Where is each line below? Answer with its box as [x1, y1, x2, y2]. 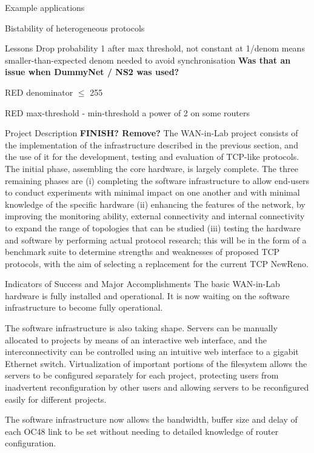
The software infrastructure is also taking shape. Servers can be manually [5, 322, 278, 334]
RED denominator [5, 85, 73, 98]
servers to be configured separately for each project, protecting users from [5, 369, 279, 382]
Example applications [5, 1, 85, 13]
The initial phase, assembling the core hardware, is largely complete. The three [5, 162, 298, 174]
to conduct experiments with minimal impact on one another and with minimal [5, 186, 300, 199]
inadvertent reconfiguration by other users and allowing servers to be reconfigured [5, 381, 309, 394]
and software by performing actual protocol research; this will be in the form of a [5, 233, 307, 246]
